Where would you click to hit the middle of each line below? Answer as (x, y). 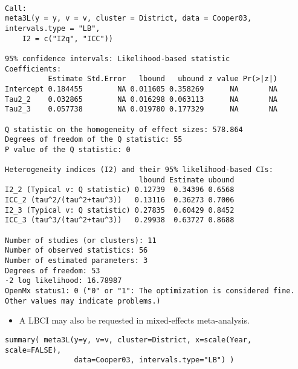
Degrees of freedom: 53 (53, 271)
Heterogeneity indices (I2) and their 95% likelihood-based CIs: (139, 170)
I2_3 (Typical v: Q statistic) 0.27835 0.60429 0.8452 (120, 210)
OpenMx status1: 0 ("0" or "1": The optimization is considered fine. (150, 291)
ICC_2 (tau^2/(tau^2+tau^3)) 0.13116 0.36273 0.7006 (120, 200)
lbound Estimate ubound (186, 180)
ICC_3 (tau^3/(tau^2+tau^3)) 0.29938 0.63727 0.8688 (120, 220)
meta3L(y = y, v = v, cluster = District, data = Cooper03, (128, 18)
